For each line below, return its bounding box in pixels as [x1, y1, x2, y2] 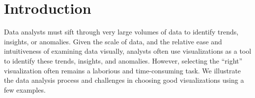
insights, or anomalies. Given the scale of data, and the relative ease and [4, 36, 222, 46]
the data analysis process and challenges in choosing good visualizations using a [4, 75, 244, 85]
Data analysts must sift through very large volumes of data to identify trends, [4, 27, 239, 37]
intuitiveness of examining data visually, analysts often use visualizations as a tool [4, 46, 252, 56]
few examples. [4, 84, 46, 95]
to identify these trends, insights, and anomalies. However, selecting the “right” [4, 55, 243, 65]
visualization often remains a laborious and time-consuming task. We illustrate [4, 65, 241, 75]
